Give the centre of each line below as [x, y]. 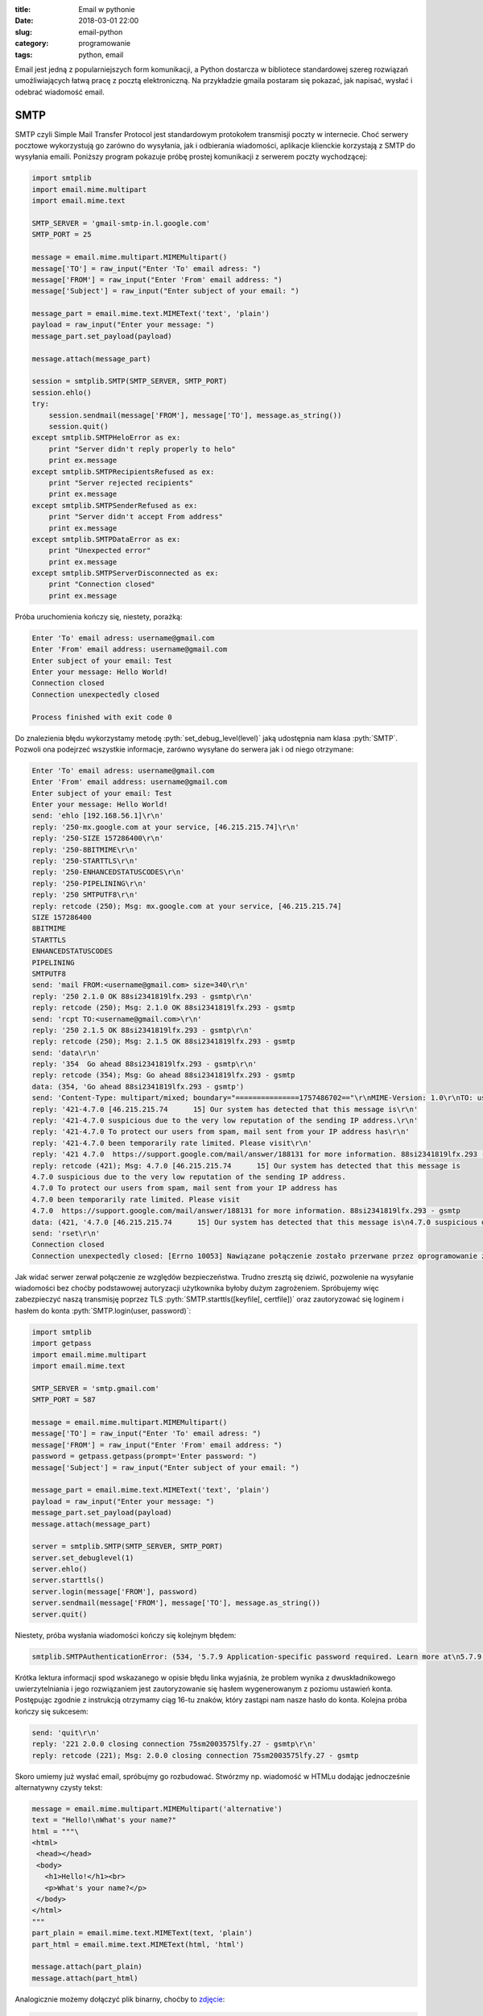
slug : [23, 31]
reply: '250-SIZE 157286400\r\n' [98, 838]
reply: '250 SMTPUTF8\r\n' [85, 895]
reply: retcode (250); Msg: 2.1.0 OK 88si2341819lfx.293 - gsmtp [163, 1008]
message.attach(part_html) [85, 1978]
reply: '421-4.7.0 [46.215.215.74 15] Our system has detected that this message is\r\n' [225, 1109]
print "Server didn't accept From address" [136, 517]
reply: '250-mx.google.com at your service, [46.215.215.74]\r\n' [165, 827]
